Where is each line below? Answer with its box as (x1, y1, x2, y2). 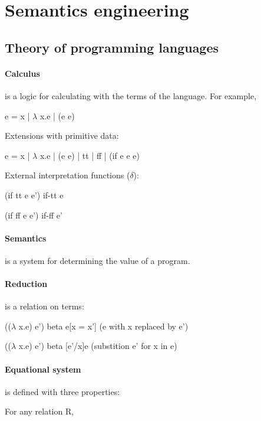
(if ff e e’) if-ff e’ (5, 208, 62, 221)
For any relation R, (5, 405, 74, 417)
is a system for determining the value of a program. (5, 254, 190, 266)
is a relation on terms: (5, 300, 84, 312)
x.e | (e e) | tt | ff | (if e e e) (39, 149, 140, 161)
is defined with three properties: (5, 385, 120, 397)
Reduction (5, 278, 48, 290)
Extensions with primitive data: (5, 129, 119, 142)
